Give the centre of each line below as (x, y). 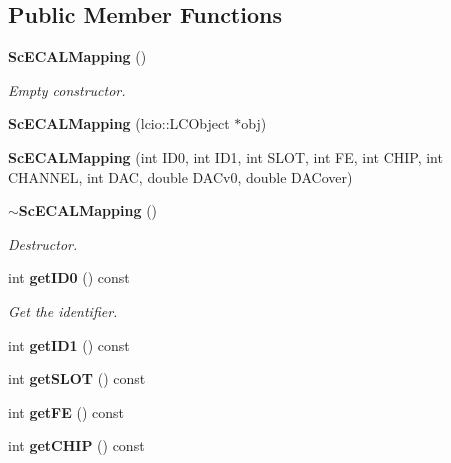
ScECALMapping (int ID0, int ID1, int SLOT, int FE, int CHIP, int (225, 156)
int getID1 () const (69, 344)
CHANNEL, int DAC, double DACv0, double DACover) (180, 176)
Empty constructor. (67, 89)
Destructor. (43, 243)
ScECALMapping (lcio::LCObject (119, 123)
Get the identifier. (63, 310)
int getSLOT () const (77, 378)
